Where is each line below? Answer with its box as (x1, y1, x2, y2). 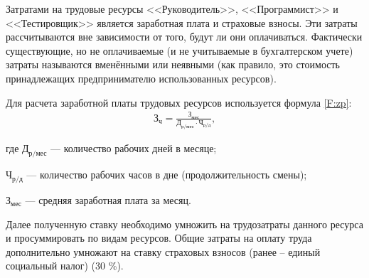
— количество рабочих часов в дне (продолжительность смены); (26, 167, 307, 182)
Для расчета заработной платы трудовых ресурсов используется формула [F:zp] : (6, 95, 352, 109)
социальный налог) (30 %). (6, 258, 124, 273)
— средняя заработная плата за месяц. (25, 192, 191, 207)
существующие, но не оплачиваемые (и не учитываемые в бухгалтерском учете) (6, 43, 353, 58)
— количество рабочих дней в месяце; (50, 140, 217, 155)
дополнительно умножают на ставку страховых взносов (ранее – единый (6, 244, 321, 259)
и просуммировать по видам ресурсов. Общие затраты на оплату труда (6, 230, 312, 245)
